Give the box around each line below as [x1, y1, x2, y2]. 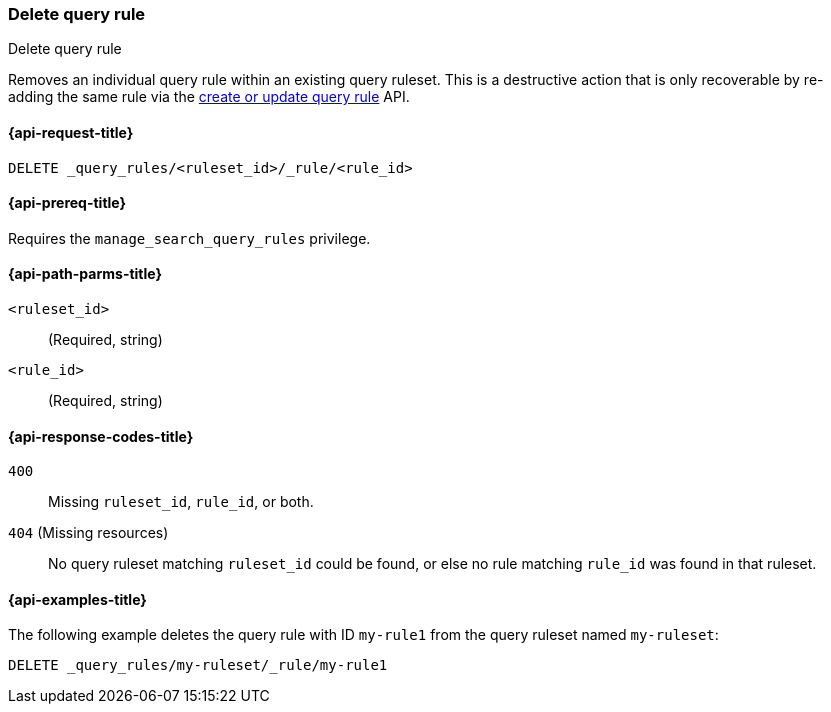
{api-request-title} [8, 123, 134, 141]
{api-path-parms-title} [8, 265, 163, 283]
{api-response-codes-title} [8, 427, 194, 445]
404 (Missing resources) [8, 524, 169, 542]
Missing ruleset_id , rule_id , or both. [48, 493, 314, 511]
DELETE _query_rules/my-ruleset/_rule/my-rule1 [8, 657, 388, 674]
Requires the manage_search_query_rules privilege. [8, 229, 371, 247]
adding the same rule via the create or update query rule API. [8, 88, 410, 106]
